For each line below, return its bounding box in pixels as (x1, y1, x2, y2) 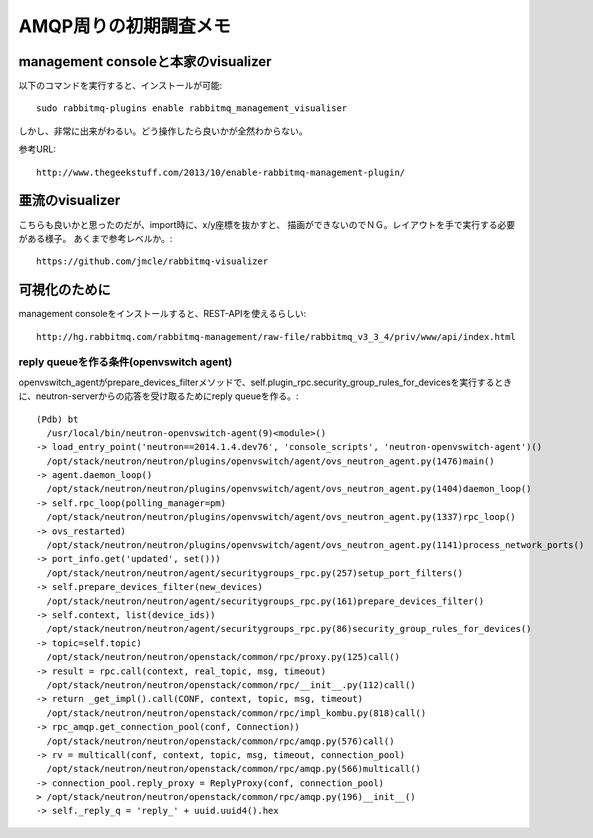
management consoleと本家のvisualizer (18, 53, 272, 70)
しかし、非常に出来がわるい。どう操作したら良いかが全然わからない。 (18, 125, 308, 137)
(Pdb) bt (36, 413, 79, 425)
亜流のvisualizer (18, 192, 121, 209)
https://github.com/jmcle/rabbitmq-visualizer (36, 256, 269, 267)
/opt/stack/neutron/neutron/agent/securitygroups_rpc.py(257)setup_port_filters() (46, 567, 464, 579)
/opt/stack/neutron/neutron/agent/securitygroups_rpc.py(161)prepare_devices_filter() (46, 595, 485, 607)
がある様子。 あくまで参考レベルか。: (18, 232, 173, 244)
